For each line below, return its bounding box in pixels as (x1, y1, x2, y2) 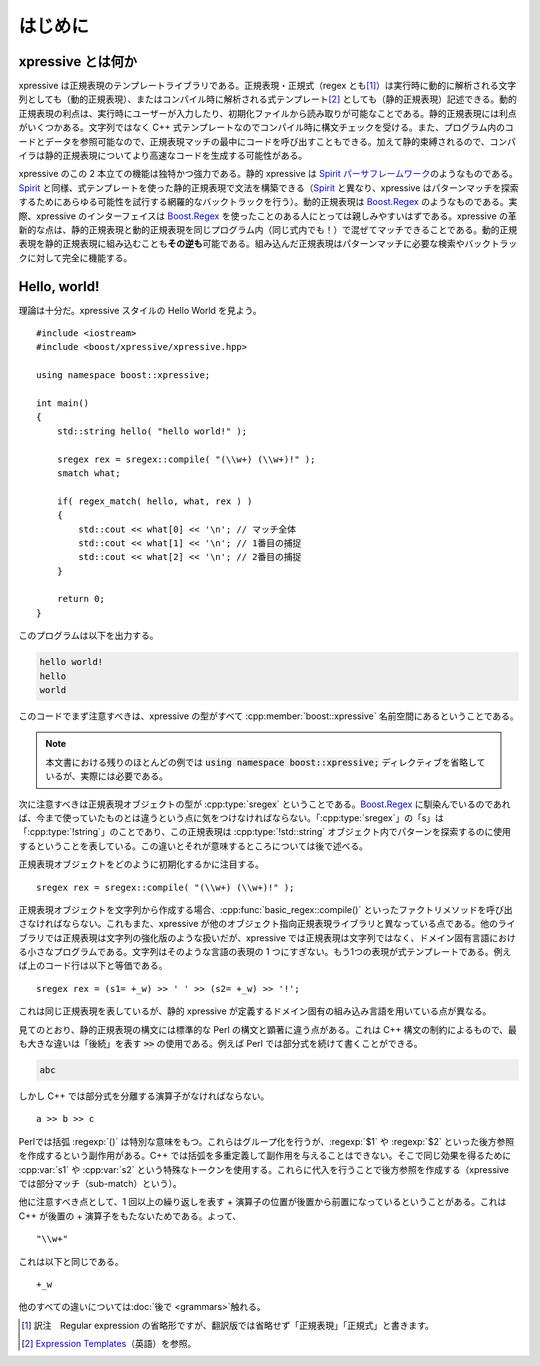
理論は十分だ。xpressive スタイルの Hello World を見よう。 (18, 304, 262, 316)
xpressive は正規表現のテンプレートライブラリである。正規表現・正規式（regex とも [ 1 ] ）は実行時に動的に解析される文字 (18, 80, 517, 92)
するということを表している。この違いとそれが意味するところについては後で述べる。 (18, 840, 369, 852)
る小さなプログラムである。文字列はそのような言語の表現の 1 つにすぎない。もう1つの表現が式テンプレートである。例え (18, 946, 512, 958)
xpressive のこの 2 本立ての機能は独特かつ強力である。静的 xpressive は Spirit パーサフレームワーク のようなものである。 (18, 168, 519, 180)
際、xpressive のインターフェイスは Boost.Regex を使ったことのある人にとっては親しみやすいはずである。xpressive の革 (18, 210, 517, 222)
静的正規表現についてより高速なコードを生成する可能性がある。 (44, 150, 308, 162)
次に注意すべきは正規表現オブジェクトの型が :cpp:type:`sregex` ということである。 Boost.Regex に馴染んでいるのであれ (18, 798, 511, 810)
